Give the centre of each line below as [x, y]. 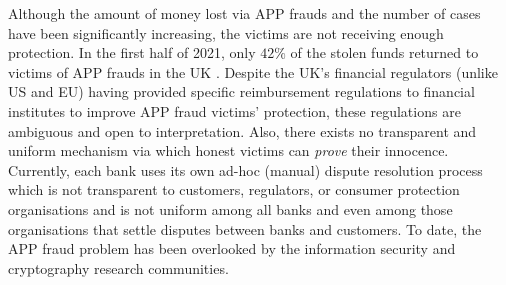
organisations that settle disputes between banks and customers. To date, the [245, 228]
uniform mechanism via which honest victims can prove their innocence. [228, 150]
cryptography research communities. [118, 267]
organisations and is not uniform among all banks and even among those [230, 208]
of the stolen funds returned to [384, 52]
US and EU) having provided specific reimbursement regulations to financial [241, 91]
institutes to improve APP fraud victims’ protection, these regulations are [234, 110]
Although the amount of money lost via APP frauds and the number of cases [244, 13]
